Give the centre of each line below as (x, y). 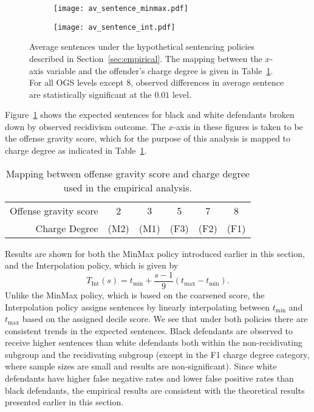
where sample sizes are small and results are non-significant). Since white (141, 366)
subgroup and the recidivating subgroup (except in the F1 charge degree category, (157, 354)
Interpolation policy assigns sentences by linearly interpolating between (138, 307)
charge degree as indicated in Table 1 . (76, 150)
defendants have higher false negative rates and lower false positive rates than (149, 378)
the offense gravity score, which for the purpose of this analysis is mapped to (148, 138)
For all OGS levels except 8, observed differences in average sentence (157, 82)
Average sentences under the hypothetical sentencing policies (142, 46)
